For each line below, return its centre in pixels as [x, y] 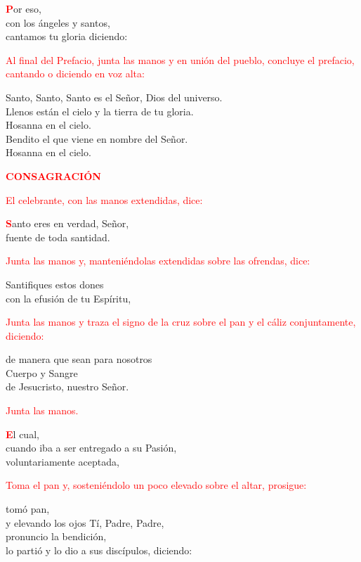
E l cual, [22, 434]
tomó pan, [28, 509]
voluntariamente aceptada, [63, 461]
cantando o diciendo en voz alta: [75, 74]
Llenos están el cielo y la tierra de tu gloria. [100, 111]
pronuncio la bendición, [56, 536]
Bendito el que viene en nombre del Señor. [97, 138]
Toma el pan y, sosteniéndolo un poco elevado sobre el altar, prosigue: [156, 485]
